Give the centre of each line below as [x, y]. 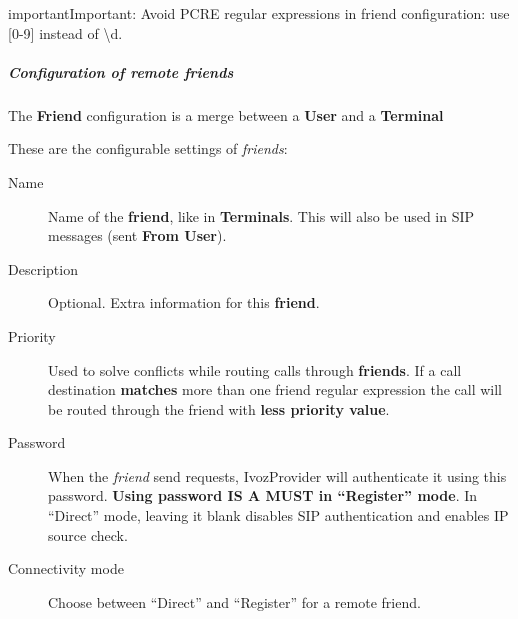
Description [43, 268]
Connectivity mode [66, 568]
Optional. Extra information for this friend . [184, 302]
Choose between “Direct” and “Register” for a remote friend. [234, 601]
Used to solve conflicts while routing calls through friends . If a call [255, 369]
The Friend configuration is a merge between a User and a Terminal [226, 114]
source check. [88, 534]
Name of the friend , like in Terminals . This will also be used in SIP [261, 215]
